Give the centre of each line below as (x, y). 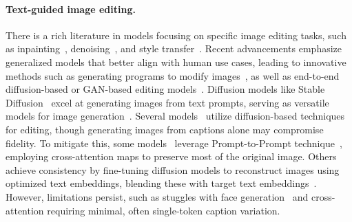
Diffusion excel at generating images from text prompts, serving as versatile (167, 102)
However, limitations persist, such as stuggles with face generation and (157, 196)
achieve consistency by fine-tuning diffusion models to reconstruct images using (173, 169)
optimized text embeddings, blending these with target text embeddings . (161, 183)
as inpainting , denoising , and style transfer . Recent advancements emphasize (174, 48)
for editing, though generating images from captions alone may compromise (165, 129)
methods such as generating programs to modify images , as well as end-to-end (173, 75)
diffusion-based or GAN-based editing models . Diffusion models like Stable (165, 89)
